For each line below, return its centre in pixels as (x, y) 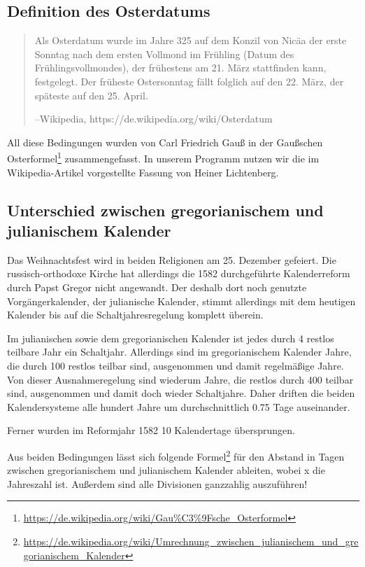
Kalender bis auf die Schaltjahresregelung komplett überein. (135, 315)
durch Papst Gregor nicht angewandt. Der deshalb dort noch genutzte (157, 287)
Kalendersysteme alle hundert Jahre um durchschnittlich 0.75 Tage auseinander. (179, 406)
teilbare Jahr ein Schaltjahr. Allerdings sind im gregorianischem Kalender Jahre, (179, 352)
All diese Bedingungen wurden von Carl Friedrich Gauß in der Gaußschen (165, 142)
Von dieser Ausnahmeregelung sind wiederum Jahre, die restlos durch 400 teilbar (180, 379)
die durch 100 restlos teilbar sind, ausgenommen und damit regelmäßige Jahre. (176, 365)
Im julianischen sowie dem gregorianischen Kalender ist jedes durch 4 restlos (171, 338)
